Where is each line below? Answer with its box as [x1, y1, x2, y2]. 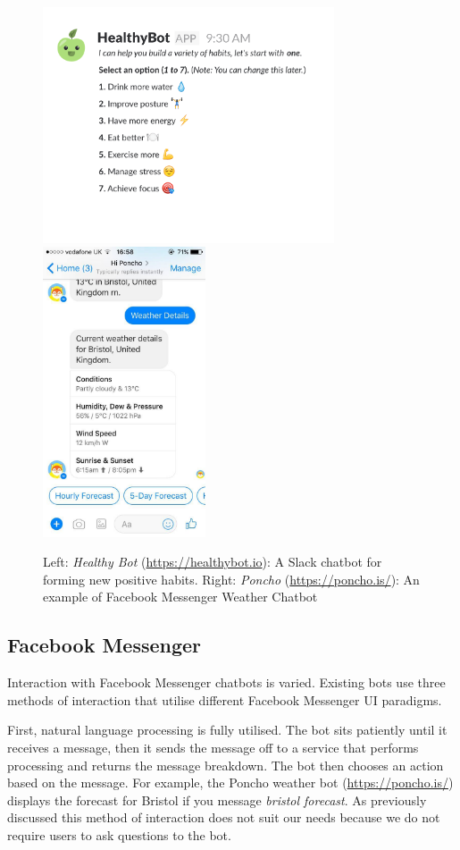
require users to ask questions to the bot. [7, 825, 231, 844]
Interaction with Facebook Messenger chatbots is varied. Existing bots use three [7, 673, 446, 692]
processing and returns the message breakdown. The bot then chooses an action [7, 755, 444, 774]
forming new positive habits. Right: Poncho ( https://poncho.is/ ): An [43, 569, 420, 588]
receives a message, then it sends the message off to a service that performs [7, 737, 419, 756]
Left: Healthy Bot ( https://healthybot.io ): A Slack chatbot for [43, 552, 382, 571]
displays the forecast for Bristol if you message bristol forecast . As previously [7, 790, 427, 809]
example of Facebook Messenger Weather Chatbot [43, 587, 318, 606]
